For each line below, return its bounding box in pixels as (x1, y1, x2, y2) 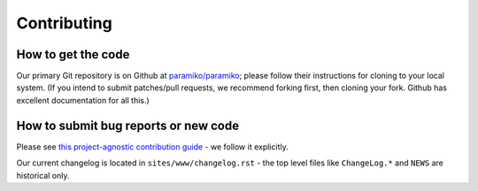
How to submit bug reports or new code (16, 118, 239, 133)
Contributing (16, 13, 112, 33)
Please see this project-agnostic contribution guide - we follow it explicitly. (16, 141, 289, 152)
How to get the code (16, 47, 130, 62)
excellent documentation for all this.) (16, 95, 150, 105)
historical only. (16, 170, 70, 180)
